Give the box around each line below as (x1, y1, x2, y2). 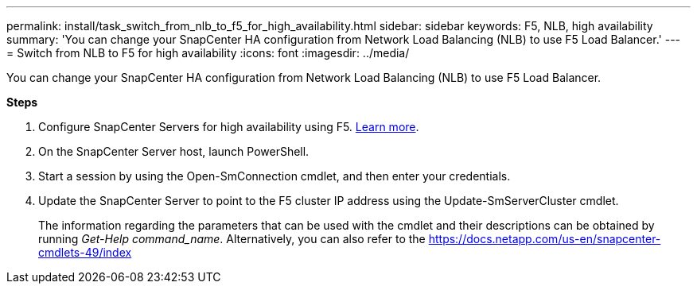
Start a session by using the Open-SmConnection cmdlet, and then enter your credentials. (38, 169, 511, 183)
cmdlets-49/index (38, 246, 132, 259)
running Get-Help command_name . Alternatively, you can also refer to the (38, 232, 426, 246)
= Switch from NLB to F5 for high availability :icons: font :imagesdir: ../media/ (6, 46, 410, 60)
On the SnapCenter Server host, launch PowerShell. (38, 145, 310, 158)
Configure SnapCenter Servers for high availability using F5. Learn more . (38, 120, 419, 133)
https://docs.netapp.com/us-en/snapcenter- (428, 232, 661, 246)
